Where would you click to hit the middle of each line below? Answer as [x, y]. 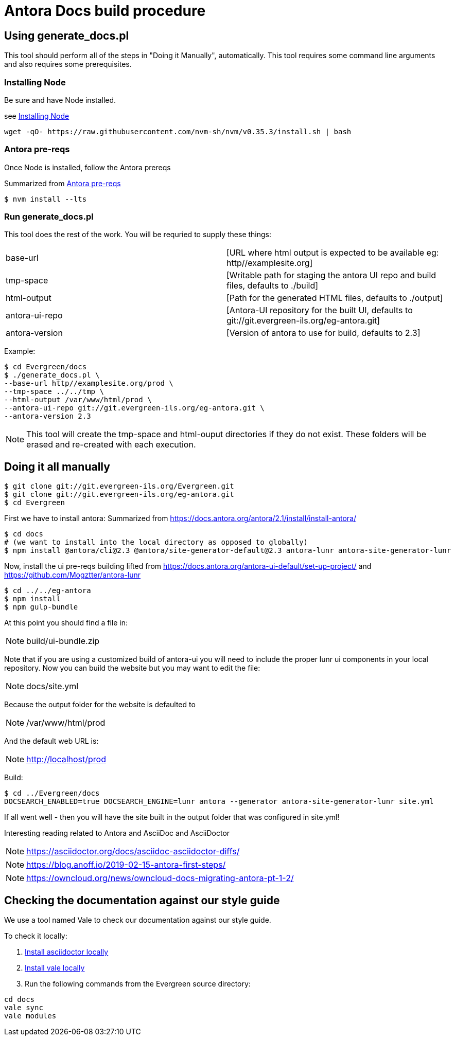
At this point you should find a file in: [66, 623]
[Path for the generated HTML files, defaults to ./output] [335, 298]
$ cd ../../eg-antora [48, 591]
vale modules [30, 1016]
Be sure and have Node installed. [60, 100]
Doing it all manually [57, 467]
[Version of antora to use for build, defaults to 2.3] [323, 333]
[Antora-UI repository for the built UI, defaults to [320, 310]
